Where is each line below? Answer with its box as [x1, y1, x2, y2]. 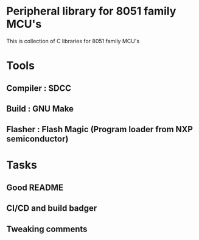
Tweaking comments [6, 224, 88, 234]
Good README [6, 182, 64, 192]
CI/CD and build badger [6, 203, 97, 214]
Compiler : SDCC [6, 83, 72, 93]
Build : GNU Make [6, 104, 74, 114]
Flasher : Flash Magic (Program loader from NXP [6, 124, 194, 135]
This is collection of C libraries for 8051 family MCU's [6, 37, 140, 44]
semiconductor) [6, 134, 69, 144]
